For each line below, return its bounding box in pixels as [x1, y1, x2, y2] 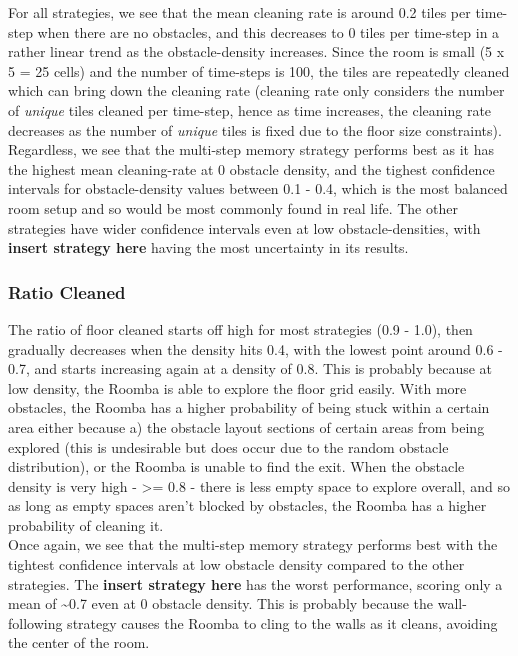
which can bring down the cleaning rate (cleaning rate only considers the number [8, 80, 505, 101]
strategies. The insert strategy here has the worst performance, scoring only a [8, 573, 503, 594]
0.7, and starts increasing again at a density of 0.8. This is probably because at [8, 358, 493, 379]
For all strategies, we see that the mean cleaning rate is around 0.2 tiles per [8, 2, 471, 22]
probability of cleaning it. [8, 514, 164, 535]
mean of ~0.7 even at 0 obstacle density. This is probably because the [8, 593, 434, 614]
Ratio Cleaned [8, 279, 126, 304]
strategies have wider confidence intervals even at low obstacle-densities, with [8, 217, 481, 238]
